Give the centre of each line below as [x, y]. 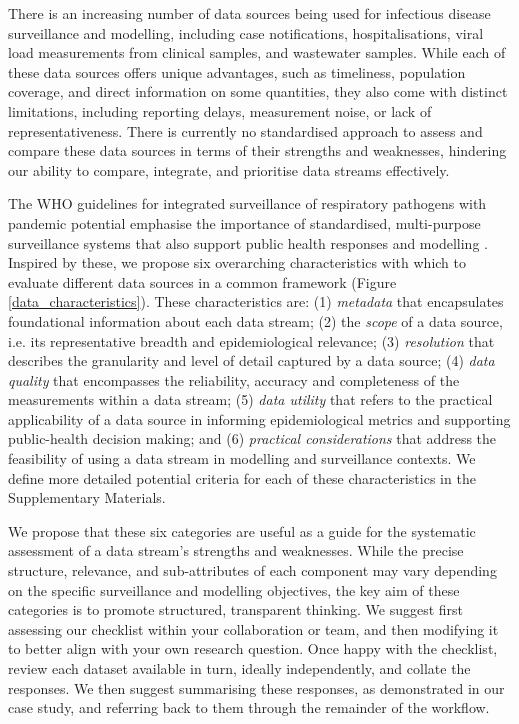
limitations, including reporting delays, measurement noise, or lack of [220, 110]
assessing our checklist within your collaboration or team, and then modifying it [253, 628]
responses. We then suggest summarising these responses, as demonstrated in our [256, 687]
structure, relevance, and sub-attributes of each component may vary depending [252, 570]
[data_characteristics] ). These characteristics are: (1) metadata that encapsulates [256, 301]
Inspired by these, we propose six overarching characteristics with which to [237, 262]
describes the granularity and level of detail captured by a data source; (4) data [251, 360]
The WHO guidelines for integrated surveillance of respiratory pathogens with [247, 203]
